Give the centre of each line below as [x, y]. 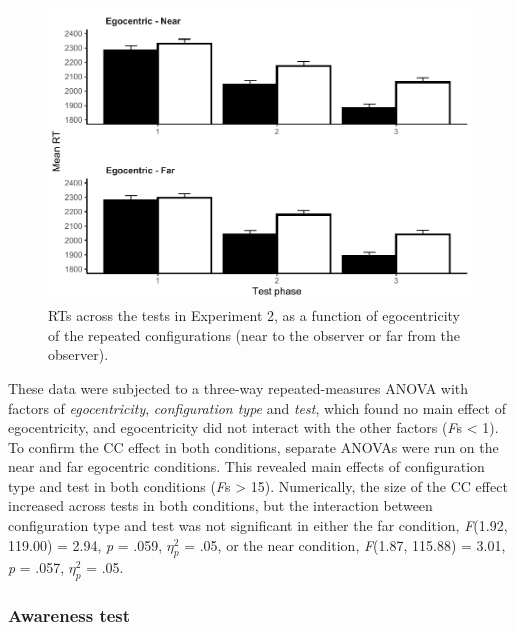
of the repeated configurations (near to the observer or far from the [254, 334]
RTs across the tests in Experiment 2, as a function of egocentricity [254, 315]
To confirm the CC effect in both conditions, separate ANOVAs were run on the [253, 446]
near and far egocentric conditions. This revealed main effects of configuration [246, 466]
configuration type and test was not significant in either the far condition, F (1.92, [258, 525]
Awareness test [69, 615]
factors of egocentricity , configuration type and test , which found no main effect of [257, 407]
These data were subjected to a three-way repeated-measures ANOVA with [238, 387]
